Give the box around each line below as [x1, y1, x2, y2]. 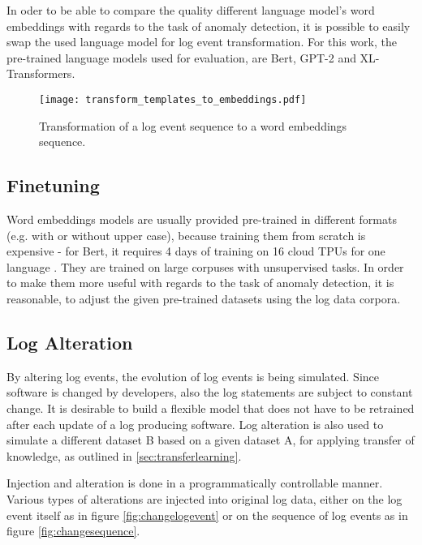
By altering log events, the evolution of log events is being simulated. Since [6, 367, 380, 384]
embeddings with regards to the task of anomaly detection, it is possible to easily [6, 17, 411, 34]
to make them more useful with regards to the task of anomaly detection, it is [6, 274, 394, 291]
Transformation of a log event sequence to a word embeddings [39, 117, 347, 134]
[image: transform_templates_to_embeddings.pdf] [39, 93, 307, 105]
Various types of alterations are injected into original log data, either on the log [6, 490, 403, 507]
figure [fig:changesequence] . [6, 522, 140, 539]
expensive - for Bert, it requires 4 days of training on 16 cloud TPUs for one [6, 242, 385, 260]
